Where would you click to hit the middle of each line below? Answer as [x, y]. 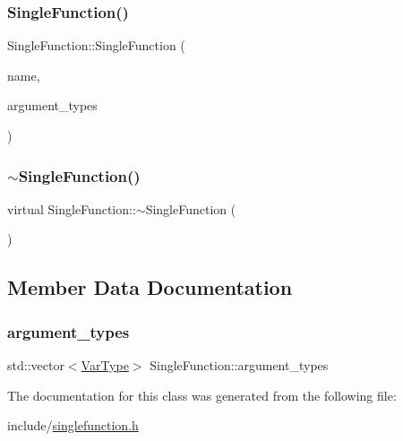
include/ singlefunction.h [73, 425]
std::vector [36, 365]
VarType [105, 365]
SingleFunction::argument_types [239, 365]
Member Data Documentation [150, 287]
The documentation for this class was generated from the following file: [202, 395]
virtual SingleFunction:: [72, 208]
